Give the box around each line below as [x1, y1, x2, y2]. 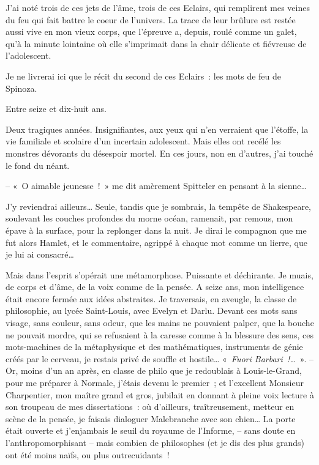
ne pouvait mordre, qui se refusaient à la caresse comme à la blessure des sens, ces [6, 328, 313, 341]
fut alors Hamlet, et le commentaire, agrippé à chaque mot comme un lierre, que [6, 236, 307, 248]
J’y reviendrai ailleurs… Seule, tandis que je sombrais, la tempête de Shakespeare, [6, 199, 311, 212]
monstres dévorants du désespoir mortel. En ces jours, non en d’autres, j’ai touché [6, 146, 313, 159]
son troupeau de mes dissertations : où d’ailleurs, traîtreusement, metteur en [6, 400, 295, 413]
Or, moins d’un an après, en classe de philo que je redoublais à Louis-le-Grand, [6, 364, 302, 377]
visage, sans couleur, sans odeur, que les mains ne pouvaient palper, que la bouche [6, 316, 314, 329]
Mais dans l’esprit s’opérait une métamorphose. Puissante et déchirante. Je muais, [6, 268, 313, 281]
